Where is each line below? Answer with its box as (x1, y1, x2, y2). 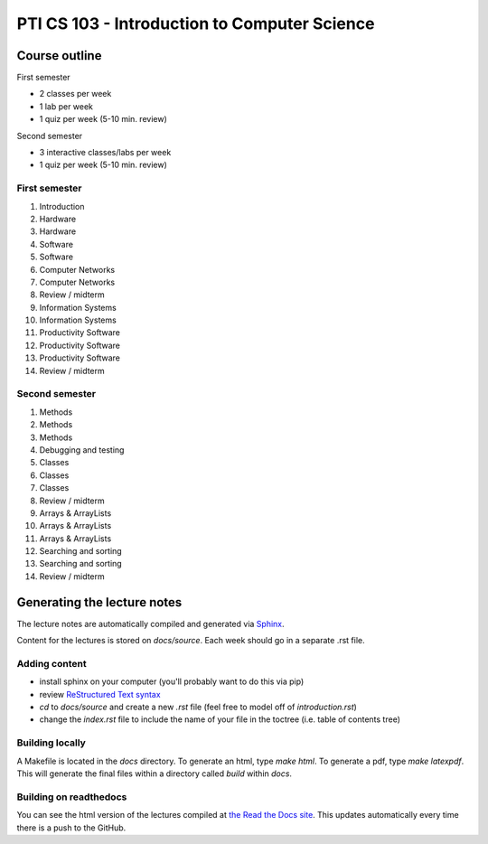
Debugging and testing (39, 444, 125, 455)
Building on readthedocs (16, 791, 127, 803)
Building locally (16, 736, 86, 749)
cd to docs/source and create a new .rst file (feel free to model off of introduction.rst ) (39, 701, 357, 713)
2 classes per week (39, 89, 112, 99)
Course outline (16, 48, 102, 63)
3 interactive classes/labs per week (39, 147, 172, 158)
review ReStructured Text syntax (39, 689, 162, 699)
